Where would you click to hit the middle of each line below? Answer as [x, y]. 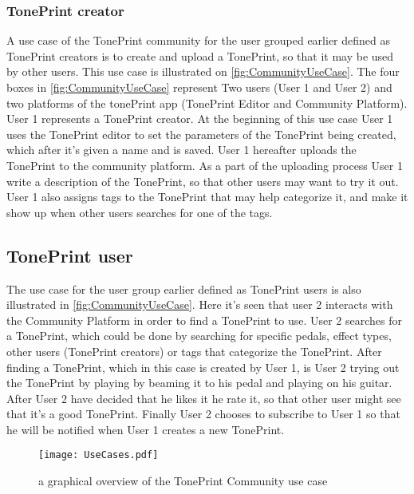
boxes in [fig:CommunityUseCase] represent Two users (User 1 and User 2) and [199, 87]
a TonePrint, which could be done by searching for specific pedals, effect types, [199, 336]
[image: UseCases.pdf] [99, 455]
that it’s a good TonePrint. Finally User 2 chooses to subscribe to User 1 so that [203, 414]
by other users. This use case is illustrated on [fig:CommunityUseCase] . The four [203, 71]
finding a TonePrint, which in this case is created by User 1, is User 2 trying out [203, 367]
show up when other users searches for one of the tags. [140, 212]
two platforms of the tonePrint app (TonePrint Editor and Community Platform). [207, 103]
